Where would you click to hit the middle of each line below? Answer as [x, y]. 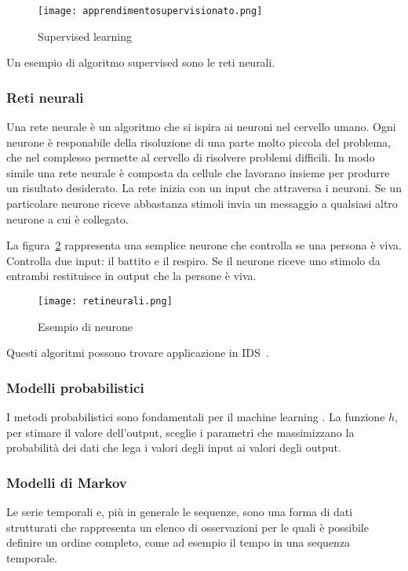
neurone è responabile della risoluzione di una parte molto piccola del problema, [199, 142]
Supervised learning [85, 36]
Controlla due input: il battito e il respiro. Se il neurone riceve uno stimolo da [193, 260]
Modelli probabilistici [75, 387]
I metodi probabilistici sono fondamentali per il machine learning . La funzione [196, 417]
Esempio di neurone [85, 326]
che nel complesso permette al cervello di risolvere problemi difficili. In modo [191, 157]
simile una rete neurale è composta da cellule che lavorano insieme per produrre [198, 172]
